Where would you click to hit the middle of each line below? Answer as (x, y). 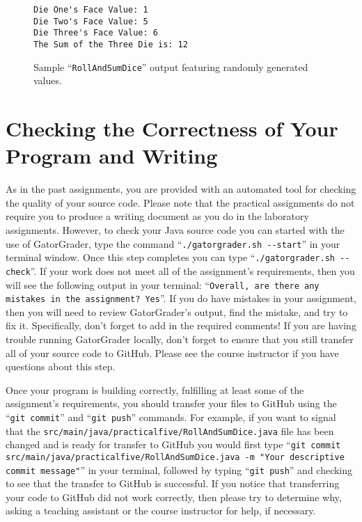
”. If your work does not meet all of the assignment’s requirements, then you (192, 270)
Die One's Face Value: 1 (91, 10)
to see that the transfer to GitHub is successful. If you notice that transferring (173, 483)
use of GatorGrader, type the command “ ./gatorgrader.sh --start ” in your (173, 243)
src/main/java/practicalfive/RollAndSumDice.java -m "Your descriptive (175, 457)
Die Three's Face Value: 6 (96, 33)
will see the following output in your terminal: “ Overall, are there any (163, 284)
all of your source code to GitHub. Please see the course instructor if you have (172, 353)
